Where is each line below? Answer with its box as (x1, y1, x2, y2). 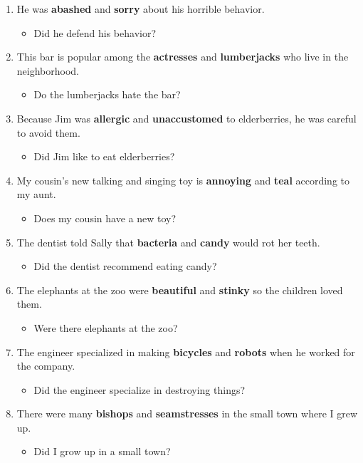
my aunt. (16, 187, 56, 202)
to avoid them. (16, 125, 80, 140)
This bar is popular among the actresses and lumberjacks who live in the (16, 49, 349, 64)
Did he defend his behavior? (33, 25, 157, 40)
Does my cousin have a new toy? (33, 210, 177, 225)
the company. (16, 358, 75, 373)
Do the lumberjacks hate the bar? (33, 87, 181, 102)
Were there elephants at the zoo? (33, 320, 178, 335)
